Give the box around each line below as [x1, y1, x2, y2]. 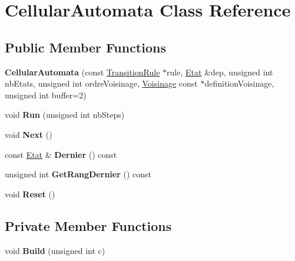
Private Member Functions [5, 216, 172, 234]
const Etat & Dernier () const [5, 148, 117, 160]
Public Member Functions [5, 38, 166, 56]
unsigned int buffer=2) [5, 88, 87, 101]
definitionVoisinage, [204, 77, 274, 90]
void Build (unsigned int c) [5, 244, 105, 256]
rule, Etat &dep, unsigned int [167, 65, 273, 78]
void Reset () [5, 187, 55, 200]
